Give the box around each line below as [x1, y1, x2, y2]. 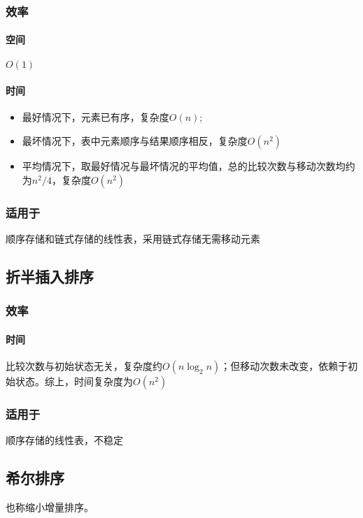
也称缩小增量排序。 [6, 499, 94, 514]
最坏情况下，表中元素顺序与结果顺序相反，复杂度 [22, 134, 248, 148]
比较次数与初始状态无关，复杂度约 [6, 358, 162, 373]
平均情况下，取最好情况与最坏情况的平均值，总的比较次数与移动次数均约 [22, 159, 355, 173]
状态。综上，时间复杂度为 [15, 373, 133, 388]
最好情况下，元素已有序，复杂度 [22, 110, 169, 124]
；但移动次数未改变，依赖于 [220, 358, 348, 373]
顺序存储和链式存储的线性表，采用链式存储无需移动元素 [6, 231, 260, 245]
